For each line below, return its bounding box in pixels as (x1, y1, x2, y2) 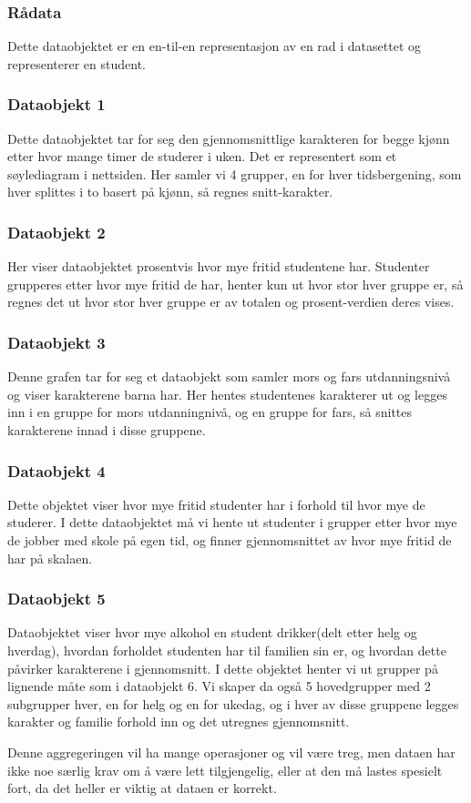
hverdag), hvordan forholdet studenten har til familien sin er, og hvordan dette (7, 641, 446, 659)
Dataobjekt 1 (7, 93, 106, 116)
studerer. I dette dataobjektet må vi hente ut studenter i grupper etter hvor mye (7, 513, 457, 532)
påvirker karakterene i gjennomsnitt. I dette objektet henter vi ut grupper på (7, 658, 438, 677)
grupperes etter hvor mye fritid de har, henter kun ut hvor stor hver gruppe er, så (7, 274, 464, 293)
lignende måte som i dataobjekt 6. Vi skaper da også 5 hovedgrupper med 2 (7, 676, 431, 696)
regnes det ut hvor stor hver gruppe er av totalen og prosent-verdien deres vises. (7, 292, 455, 311)
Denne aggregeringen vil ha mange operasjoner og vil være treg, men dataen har (7, 742, 456, 761)
